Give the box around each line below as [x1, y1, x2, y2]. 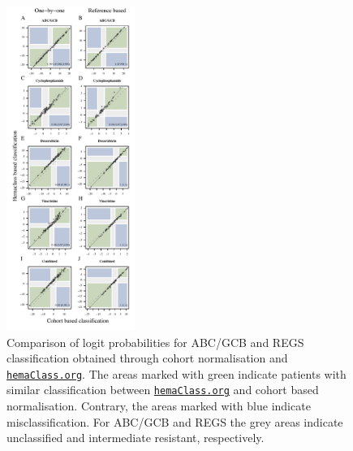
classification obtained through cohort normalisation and [6, 349, 288, 366]
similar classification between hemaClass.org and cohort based [6, 381, 319, 398]
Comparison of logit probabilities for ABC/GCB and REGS [6, 333, 304, 350]
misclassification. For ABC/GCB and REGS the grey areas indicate [6, 413, 343, 430]
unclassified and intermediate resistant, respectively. [6, 429, 265, 446]
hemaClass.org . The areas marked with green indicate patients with [6, 365, 347, 382]
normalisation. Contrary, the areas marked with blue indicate [6, 397, 311, 414]
